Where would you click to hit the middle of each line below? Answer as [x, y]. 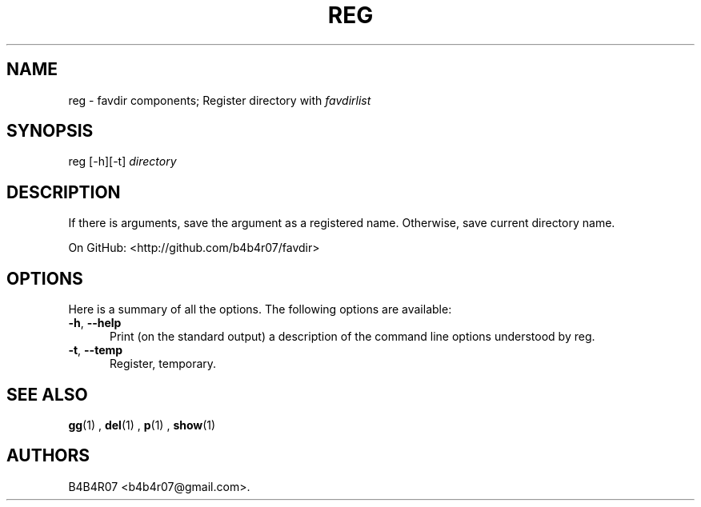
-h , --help [95, 323]
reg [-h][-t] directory [122, 162]
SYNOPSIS [50, 131]
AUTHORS [48, 456]
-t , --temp [96, 350]
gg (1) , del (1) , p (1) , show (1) [142, 425]
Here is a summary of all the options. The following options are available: [260, 309]
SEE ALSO [47, 394]
